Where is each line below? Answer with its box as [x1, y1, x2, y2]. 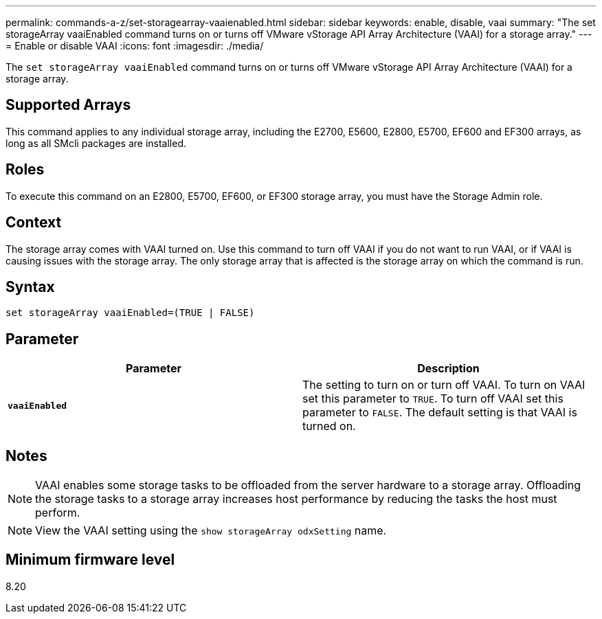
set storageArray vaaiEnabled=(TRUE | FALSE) [5, 307, 255, 319]
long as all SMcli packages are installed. [5, 137, 186, 149]
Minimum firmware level [5, 551, 175, 569]
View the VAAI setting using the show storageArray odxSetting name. [35, 524, 387, 538]
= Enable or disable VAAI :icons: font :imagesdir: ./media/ [5, 40, 264, 52]
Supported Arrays [5, 96, 131, 114]
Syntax [5, 278, 55, 295]
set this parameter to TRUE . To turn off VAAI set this [302, 392, 564, 406]
